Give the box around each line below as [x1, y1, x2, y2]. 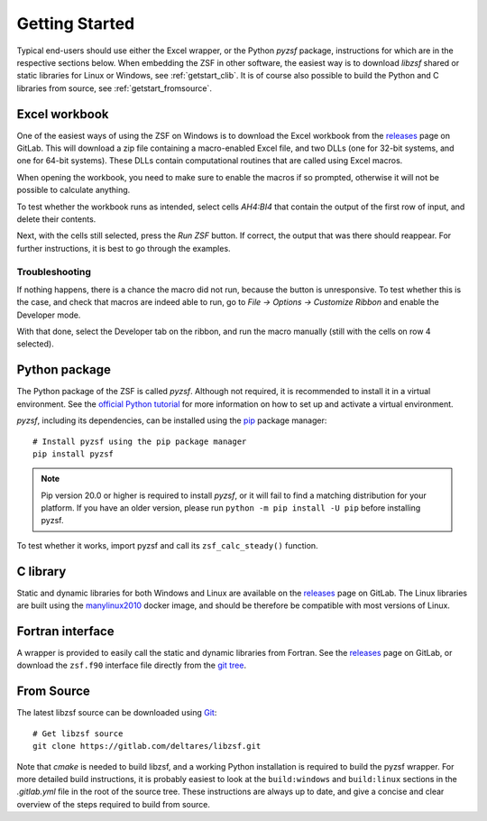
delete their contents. [16, 213, 96, 225]
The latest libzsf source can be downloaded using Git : [16, 707, 217, 718]
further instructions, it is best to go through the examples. [16, 243, 231, 254]
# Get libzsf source [32, 728, 124, 739]
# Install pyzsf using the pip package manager [32, 436, 247, 447]
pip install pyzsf [32, 448, 115, 459]
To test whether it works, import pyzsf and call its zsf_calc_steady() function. [16, 540, 319, 550]
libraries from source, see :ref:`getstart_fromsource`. [16, 82, 212, 94]
